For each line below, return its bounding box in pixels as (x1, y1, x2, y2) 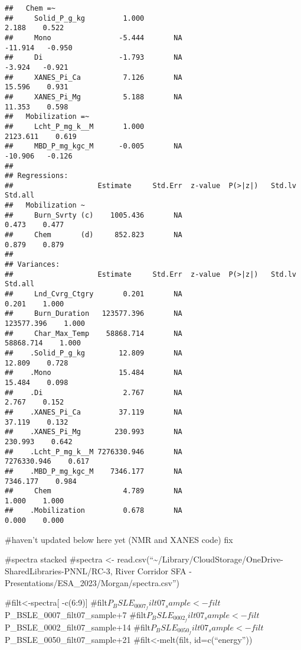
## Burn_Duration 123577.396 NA (5, 309, 182, 318)
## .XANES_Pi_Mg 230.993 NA (5, 428, 182, 436)
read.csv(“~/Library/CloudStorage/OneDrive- (117, 553, 283, 565)
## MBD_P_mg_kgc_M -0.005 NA (5, 142, 182, 151)
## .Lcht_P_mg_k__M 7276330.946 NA (5, 447, 182, 456)
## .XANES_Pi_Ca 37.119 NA (5, 408, 182, 416)
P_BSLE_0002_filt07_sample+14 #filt (5, 620, 151, 633)
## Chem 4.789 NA (5, 487, 182, 496)
